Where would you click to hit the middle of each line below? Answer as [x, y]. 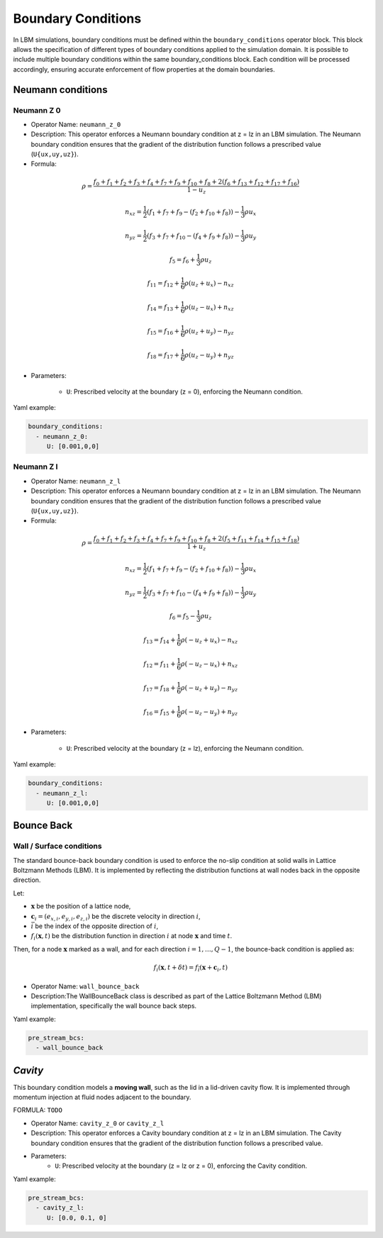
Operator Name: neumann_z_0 [76, 124]
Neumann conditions [60, 90]
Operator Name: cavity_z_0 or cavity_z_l [98, 1123]
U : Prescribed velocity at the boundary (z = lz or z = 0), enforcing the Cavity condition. [181, 1166]
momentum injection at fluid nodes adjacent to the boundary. [102, 1097]
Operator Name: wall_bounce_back [85, 986]
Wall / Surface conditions [57, 846]
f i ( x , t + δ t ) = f [176, 968]
